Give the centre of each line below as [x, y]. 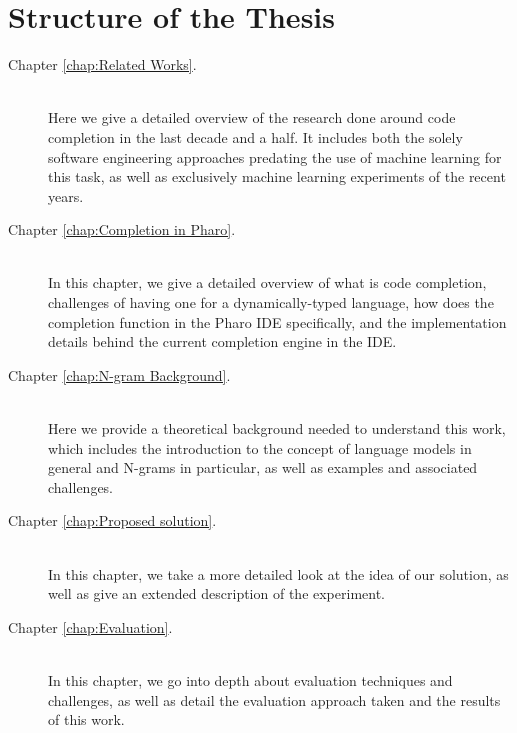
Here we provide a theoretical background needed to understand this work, [277, 428]
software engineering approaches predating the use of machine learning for [275, 156]
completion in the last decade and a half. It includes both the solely [255, 136]
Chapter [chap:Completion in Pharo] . [122, 229]
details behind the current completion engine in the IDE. [222, 341]
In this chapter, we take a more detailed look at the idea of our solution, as [278, 573]
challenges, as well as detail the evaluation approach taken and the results [274, 699]
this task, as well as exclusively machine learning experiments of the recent [277, 176]
